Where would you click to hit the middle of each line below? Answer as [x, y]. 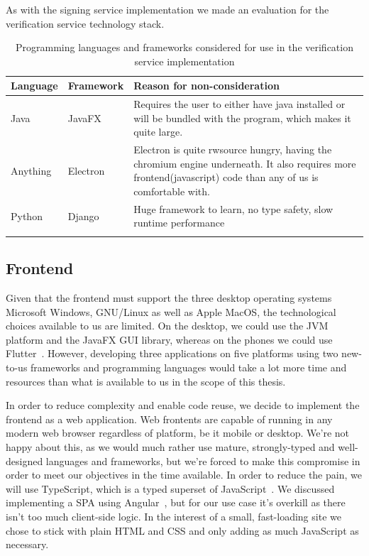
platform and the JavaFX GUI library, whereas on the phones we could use [169, 339]
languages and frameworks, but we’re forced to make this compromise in [203, 460]
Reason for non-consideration [206, 86]
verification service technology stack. [85, 23]
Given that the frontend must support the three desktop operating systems [169, 298]
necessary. [27, 544]
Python [27, 216]
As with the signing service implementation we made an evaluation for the [167, 9]
